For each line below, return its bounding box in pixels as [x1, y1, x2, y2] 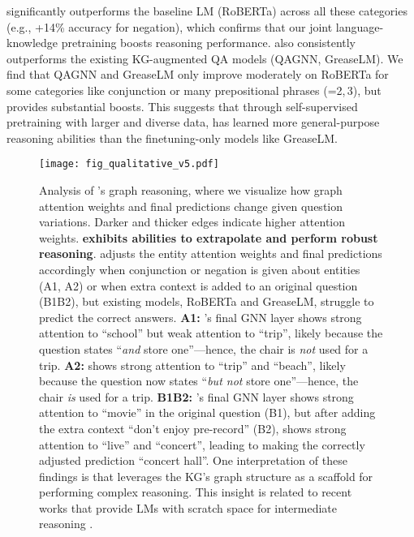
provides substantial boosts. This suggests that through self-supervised [6, 97, 358, 114]
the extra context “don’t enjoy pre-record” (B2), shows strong [39, 419, 347, 436]
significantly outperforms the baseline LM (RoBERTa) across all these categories [6, 2, 408, 19]
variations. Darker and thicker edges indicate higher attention [39, 213, 346, 230]
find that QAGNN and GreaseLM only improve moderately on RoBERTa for [6, 66, 389, 83]
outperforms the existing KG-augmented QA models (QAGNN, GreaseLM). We [6, 49, 403, 67]
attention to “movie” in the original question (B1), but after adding [39, 404, 376, 421]
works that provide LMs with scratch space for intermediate [39, 499, 338, 516]
